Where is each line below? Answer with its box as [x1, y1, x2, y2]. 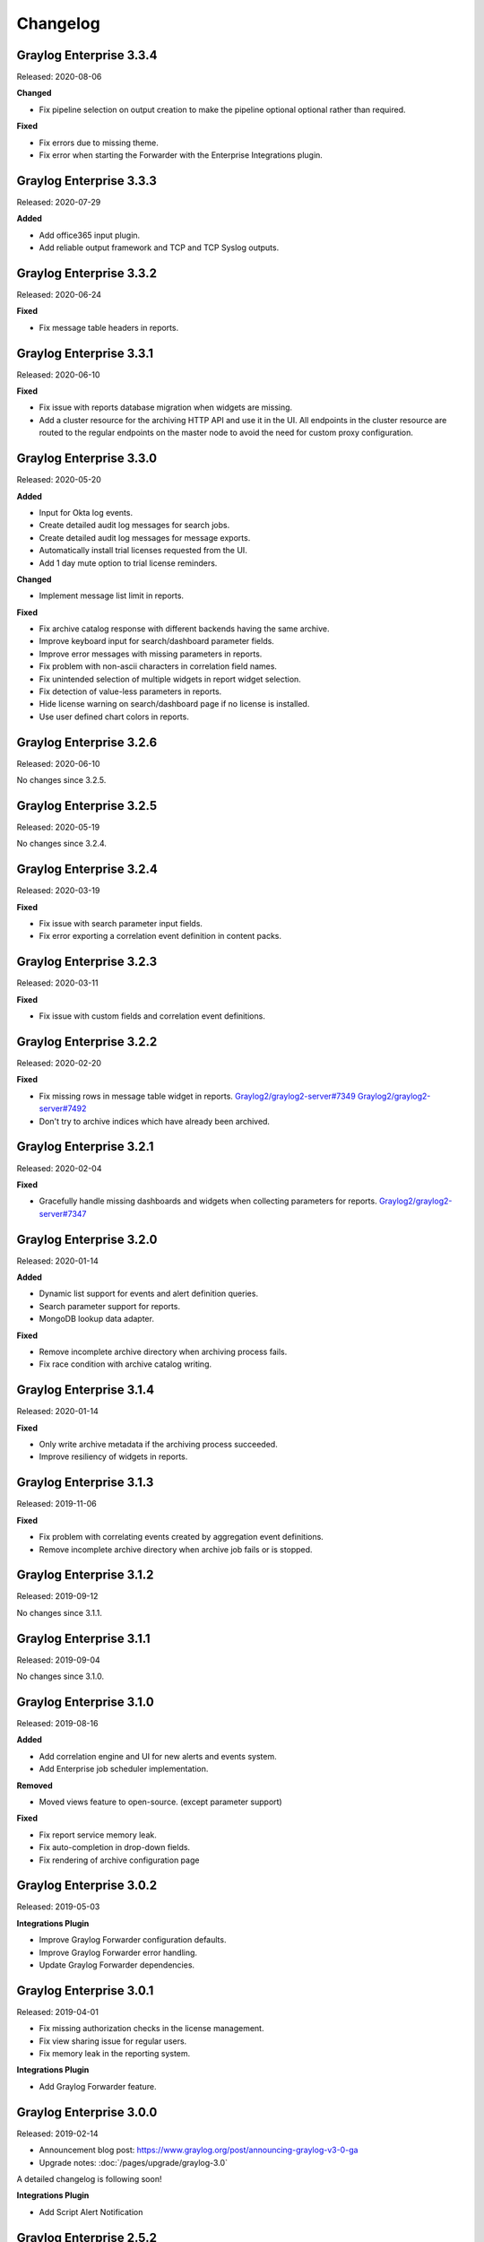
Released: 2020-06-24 [16, 290, 102, 300]
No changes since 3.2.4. [16, 839, 108, 849]
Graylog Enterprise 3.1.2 [16, 1568, 154, 1583]
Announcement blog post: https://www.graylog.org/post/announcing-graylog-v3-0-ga [39, 2144, 359, 2156]
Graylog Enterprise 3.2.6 [16, 734, 158, 750]
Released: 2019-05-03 [16, 1901, 100, 1912]
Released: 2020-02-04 [16, 1162, 102, 1174]
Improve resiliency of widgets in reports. [39, 1451, 188, 1462]
